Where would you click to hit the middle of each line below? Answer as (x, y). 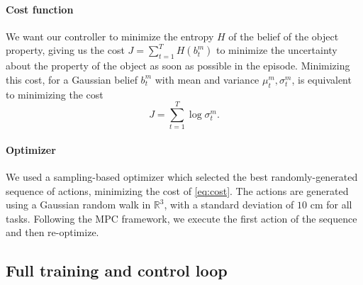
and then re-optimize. (52, 232)
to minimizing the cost (55, 94)
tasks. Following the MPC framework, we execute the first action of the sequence (181, 218)
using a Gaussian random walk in (78, 205)
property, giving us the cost (65, 50)
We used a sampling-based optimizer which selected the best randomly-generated (182, 177)
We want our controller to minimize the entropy (110, 36)
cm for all (331, 205)
